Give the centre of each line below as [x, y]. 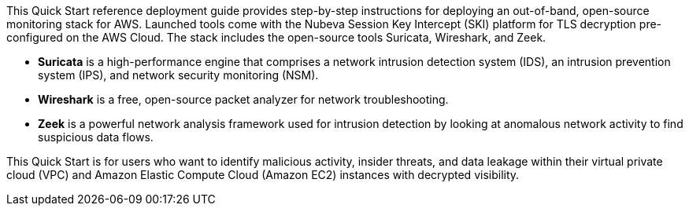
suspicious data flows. [96, 137]
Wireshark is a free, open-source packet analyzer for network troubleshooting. [243, 99]
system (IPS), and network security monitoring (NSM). [178, 75]
